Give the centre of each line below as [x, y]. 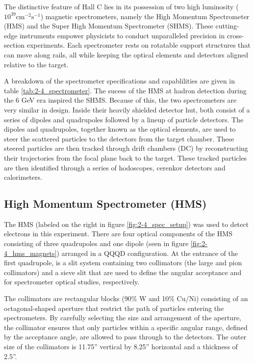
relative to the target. [36, 64]
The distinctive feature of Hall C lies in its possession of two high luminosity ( [121, 6]
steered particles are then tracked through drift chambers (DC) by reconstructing [126, 148]
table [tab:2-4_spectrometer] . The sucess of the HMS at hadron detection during [125, 90]
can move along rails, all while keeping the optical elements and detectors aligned [126, 54]
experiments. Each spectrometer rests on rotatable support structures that [139, 45]
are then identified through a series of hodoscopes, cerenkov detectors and [115, 167]
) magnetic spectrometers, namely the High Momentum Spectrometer [145, 16]
